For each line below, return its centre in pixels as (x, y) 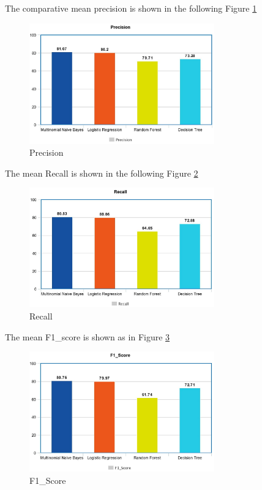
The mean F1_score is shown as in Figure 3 (88, 336)
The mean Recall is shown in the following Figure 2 (102, 173)
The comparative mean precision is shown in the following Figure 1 (131, 8)
